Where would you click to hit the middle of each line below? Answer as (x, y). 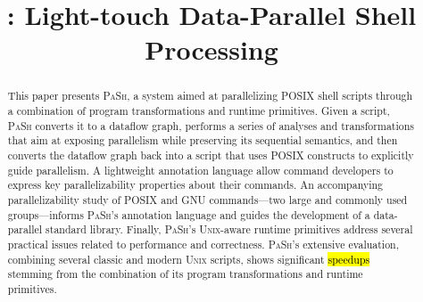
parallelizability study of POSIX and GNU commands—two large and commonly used (207, 199)
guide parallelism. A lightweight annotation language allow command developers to (200, 170)
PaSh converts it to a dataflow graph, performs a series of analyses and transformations (211, 125)
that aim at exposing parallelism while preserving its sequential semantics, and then (203, 140)
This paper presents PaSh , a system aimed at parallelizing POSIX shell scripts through (210, 96)
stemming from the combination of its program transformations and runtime (185, 274)
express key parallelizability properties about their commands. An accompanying (195, 185)
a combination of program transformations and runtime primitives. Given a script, (199, 111)
